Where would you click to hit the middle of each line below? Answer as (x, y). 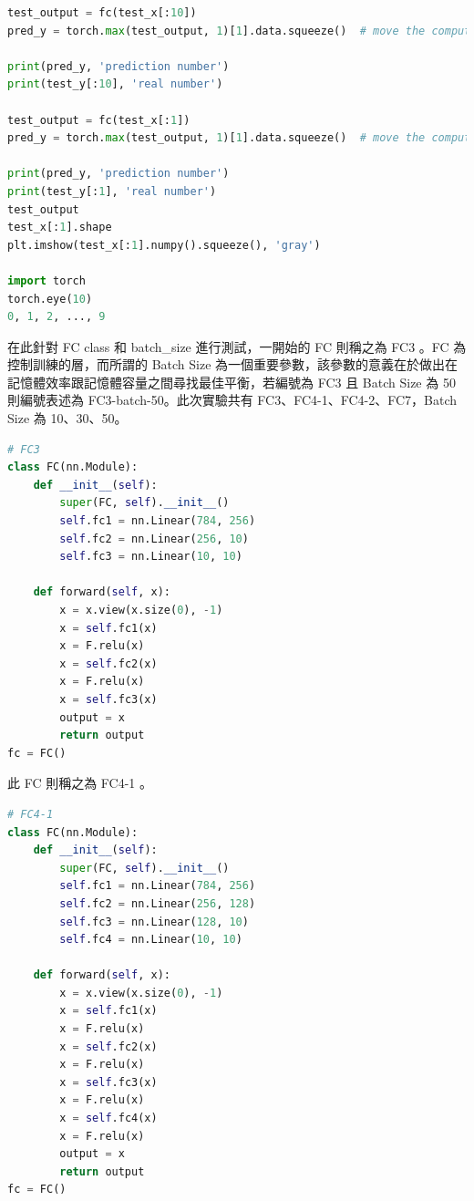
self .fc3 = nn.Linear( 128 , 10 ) (154, 921)
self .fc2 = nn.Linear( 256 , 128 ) (158, 903)
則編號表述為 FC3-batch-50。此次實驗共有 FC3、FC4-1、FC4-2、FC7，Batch (232, 400)
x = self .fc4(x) (108, 1118)
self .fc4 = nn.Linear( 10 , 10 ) (151, 940)
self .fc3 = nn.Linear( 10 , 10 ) (151, 557)
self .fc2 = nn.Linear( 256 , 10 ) (154, 538)
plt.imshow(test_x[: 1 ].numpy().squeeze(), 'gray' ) (164, 245)
